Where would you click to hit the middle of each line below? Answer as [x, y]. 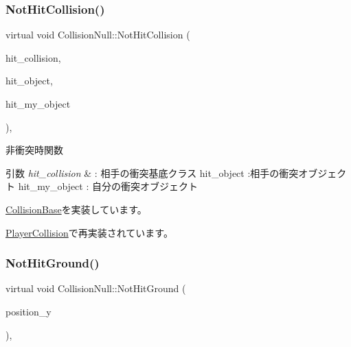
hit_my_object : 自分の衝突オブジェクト [108, 186]
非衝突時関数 [34, 150]
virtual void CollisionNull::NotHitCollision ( [98, 35]
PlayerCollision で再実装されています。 [89, 232]
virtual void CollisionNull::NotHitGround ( [96, 288]
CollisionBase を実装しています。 [76, 209]
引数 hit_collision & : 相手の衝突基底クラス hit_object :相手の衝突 [152, 172]
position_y [29, 311]
